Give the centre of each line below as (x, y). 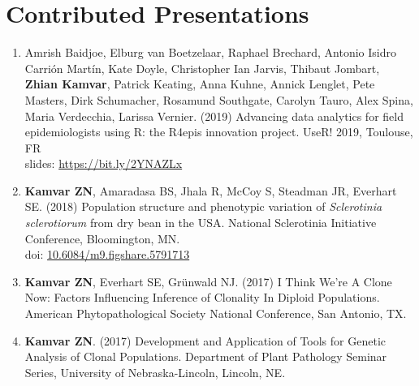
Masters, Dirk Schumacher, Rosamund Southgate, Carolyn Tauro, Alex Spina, (219, 99)
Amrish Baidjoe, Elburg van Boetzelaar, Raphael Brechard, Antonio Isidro (210, 52)
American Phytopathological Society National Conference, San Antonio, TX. (216, 313)
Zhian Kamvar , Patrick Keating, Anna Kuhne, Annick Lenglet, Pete (200, 84)
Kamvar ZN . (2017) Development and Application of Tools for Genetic (205, 340)
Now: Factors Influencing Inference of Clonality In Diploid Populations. (202, 297)
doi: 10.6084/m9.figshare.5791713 (107, 254)
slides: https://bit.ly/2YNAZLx (104, 163)
